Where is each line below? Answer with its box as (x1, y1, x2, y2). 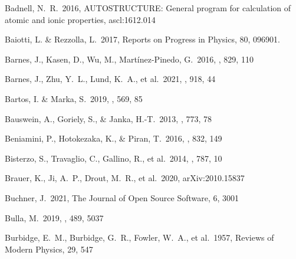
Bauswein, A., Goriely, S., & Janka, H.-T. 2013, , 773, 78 (5, 112, 212, 124)
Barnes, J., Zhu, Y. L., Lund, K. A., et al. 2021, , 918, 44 (5, 73, 216, 85)
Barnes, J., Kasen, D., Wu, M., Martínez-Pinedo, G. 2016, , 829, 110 (5, 53, 254, 65)
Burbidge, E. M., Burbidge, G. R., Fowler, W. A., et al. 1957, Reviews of (5, 231, 274, 244)
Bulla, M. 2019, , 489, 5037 (5, 211, 104, 224)
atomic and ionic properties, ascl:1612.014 (5, 13, 156, 25)
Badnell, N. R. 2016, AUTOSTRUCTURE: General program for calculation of (5, 2, 291, 14)
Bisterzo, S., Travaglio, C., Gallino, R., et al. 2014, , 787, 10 (5, 152, 222, 164)
